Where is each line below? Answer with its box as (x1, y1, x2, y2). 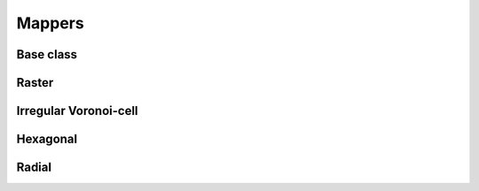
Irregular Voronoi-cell (16, 103, 138, 118)
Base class (16, 47, 78, 62)
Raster (16, 75, 54, 90)
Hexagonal (16, 132, 78, 147)
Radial (16, 160, 52, 175)
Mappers (16, 13, 84, 33)
